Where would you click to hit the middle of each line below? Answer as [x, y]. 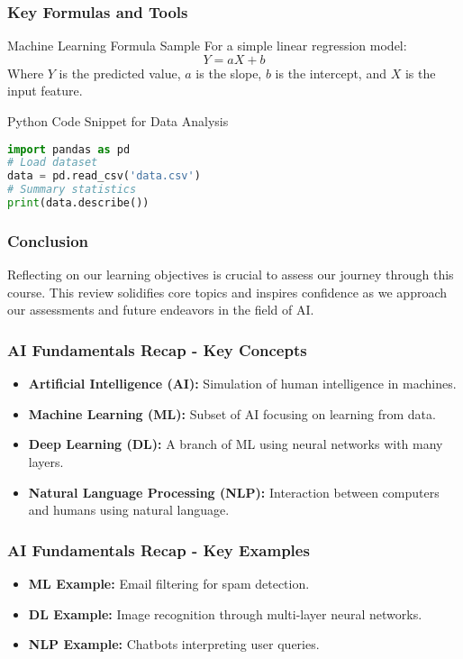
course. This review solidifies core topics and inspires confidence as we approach [227, 292]
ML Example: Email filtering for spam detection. [169, 583]
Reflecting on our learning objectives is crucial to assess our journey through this [231, 275]
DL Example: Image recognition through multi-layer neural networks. [225, 613]
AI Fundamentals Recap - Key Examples [159, 549]
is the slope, [229, 73]
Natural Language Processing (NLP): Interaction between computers [234, 492]
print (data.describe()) [78, 203]
